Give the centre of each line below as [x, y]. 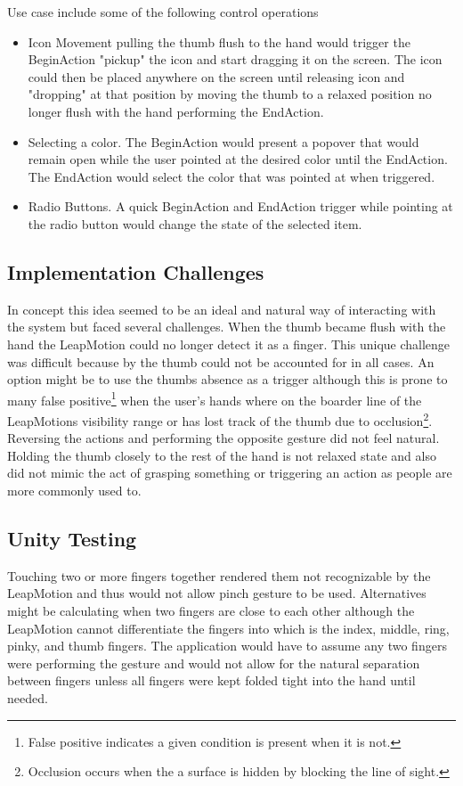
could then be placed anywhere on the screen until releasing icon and [216, 76]
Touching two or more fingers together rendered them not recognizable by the [219, 575]
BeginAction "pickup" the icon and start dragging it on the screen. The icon [235, 59]
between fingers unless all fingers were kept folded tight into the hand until [211, 680]
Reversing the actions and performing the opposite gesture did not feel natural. [223, 438]
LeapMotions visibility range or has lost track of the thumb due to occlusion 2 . [220, 419]
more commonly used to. [74, 490]
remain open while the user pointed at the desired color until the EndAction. [238, 159]
